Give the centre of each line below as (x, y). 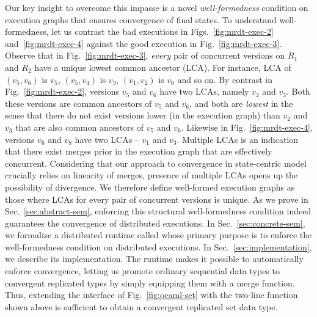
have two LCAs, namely (204, 91)
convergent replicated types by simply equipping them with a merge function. (150, 282)
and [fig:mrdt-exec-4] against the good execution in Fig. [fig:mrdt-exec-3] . (144, 43)
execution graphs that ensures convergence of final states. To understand (141, 19)
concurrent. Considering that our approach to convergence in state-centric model (156, 163)
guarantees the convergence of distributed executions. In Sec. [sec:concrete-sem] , (155, 223)
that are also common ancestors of (80, 127)
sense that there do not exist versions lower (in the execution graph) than (143, 115)
